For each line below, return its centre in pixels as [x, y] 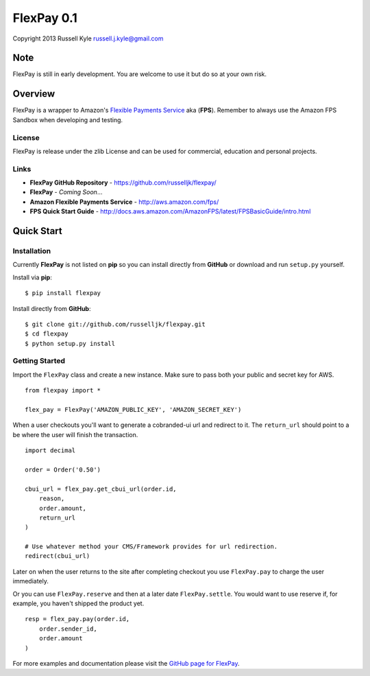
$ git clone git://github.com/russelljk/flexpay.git [115, 324]
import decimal [50, 451]
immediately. [31, 581]
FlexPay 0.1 [45, 18]
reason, [52, 499]
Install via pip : [33, 277]
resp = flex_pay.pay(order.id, [77, 619]
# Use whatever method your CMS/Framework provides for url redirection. [151, 547]
